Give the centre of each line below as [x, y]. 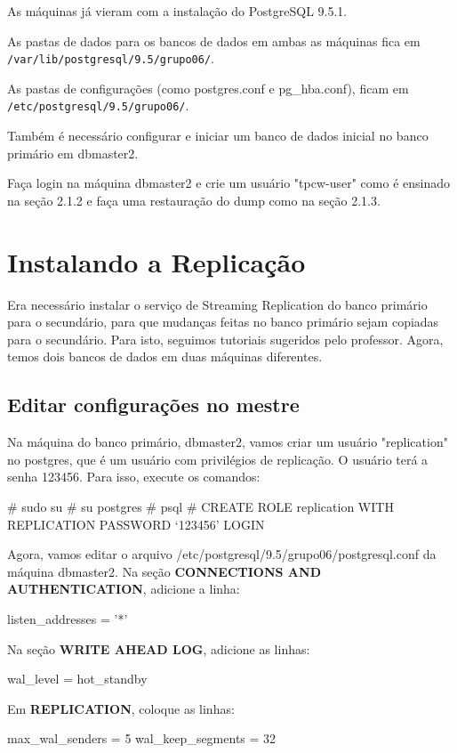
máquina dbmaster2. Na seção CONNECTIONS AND [164, 571]
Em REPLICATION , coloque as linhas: [121, 708]
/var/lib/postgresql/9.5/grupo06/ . [111, 58]
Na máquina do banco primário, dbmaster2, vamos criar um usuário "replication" [228, 442]
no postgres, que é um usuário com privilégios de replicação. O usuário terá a [218, 459]
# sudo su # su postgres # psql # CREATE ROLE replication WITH [200, 506]
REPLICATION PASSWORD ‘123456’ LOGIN [136, 524]
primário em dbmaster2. [73, 153]
